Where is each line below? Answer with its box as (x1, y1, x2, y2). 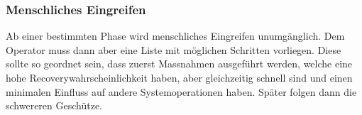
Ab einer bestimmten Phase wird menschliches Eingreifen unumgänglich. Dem (6, 28, 345, 43)
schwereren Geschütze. (6, 98, 103, 113)
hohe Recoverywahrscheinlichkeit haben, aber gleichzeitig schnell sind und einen (6, 70, 353, 84)
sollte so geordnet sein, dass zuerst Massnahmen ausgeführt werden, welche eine (6, 56, 353, 71)
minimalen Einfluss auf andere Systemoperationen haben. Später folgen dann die (6, 84, 357, 99)
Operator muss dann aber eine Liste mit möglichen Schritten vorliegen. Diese (6, 42, 341, 57)
